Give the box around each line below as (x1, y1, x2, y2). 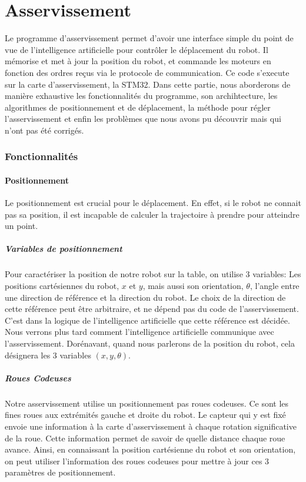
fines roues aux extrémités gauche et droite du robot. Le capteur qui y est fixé (5, 408, 286, 421)
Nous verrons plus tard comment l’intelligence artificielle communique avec (5, 325, 274, 338)
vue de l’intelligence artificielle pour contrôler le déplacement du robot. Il (5, 43, 268, 55)
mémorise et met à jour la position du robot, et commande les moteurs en (5, 55, 271, 67)
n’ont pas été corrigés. (5, 124, 84, 136)
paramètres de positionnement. (5, 466, 116, 478)
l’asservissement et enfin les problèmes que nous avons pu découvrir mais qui (5, 112, 281, 125)
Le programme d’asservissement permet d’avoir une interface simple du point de (5, 32, 294, 44)
